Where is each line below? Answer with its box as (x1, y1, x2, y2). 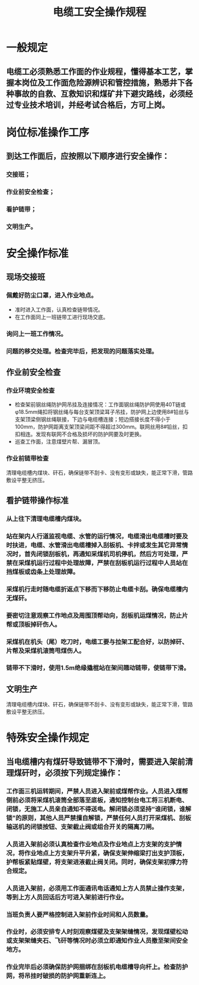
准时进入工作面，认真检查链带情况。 (14, 306, 104, 313)
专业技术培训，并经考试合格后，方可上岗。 (14, 100, 170, 110)
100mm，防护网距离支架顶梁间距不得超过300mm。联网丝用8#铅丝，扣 (14, 423, 188, 431)
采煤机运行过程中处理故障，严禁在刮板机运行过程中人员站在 (18, 559, 188, 567)
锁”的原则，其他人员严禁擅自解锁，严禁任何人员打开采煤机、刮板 (6, 814, 191, 822)
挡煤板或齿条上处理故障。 (6, 568, 79, 576)
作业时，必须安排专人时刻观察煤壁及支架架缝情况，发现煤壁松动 (6, 927, 188, 936)
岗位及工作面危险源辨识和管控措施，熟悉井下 (21, 78, 185, 88)
